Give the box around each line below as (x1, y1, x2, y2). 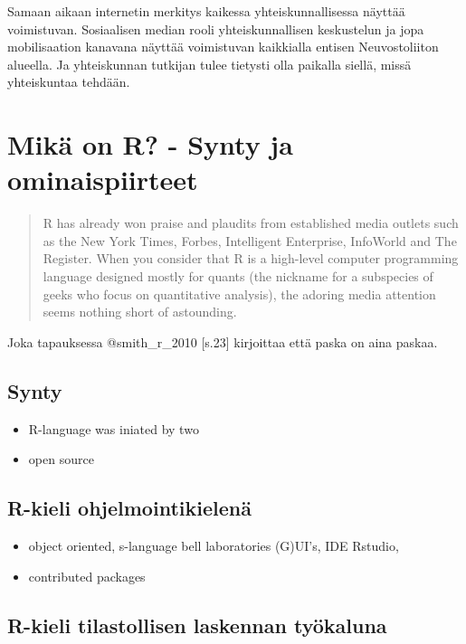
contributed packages (28, 566, 146, 585)
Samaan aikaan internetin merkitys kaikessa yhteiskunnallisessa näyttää (7, 2, 405, 20)
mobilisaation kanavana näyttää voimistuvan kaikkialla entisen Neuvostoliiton (7, 37, 439, 56)
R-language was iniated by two (28, 419, 199, 438)
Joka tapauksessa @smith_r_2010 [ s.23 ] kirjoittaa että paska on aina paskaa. (7, 332, 438, 351)
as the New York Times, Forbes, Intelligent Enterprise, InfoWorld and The (43, 231, 457, 250)
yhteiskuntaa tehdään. (7, 72, 130, 91)
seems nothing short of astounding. (43, 302, 237, 321)
